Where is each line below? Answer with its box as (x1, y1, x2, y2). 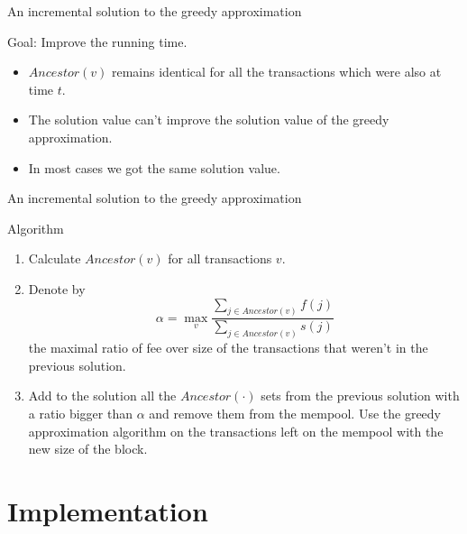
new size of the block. (28, 439, 148, 458)
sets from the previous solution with (261, 386, 460, 405)
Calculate (28, 249, 81, 268)
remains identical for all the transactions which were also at (111, 62, 442, 81)
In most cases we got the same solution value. (28, 158, 280, 177)
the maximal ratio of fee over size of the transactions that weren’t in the (28, 338, 428, 357)
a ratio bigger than (28, 404, 133, 423)
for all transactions (168, 249, 272, 268)
